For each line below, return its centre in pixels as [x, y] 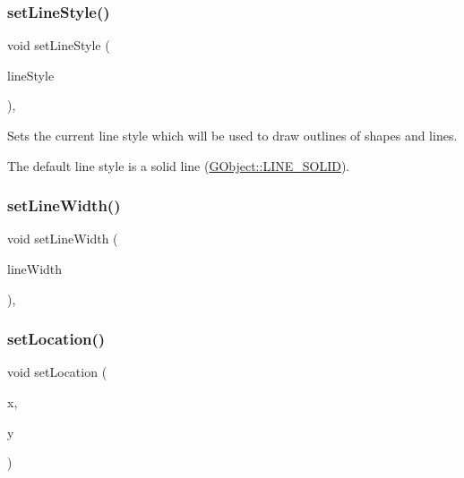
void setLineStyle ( [59, 45]
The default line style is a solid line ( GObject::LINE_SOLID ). [179, 165]
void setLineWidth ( [63, 239]
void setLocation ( [57, 372]
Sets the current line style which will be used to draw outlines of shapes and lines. [232, 135]
